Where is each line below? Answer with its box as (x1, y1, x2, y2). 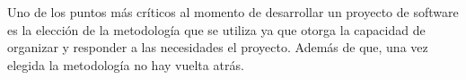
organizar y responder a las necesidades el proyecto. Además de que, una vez (7, 38, 428, 57)
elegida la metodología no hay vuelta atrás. (7, 55, 244, 74)
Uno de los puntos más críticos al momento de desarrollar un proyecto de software (7, 3, 459, 21)
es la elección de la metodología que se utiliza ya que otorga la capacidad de (7, 20, 426, 39)
